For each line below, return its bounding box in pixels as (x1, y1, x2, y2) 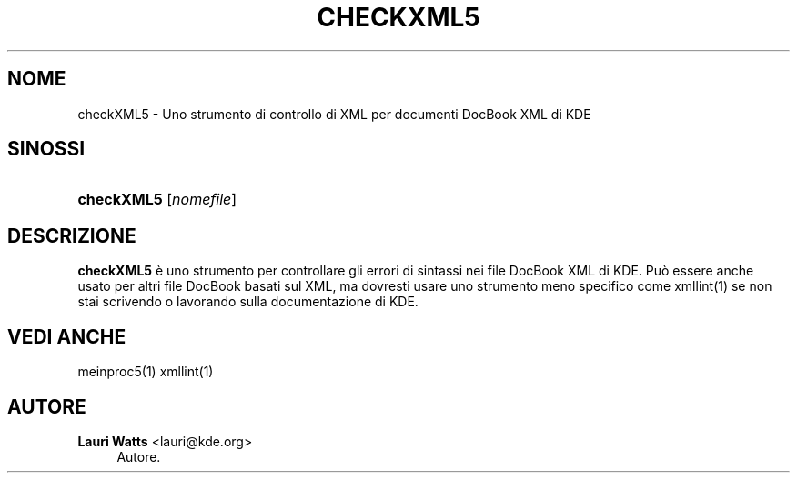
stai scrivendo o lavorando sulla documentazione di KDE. (77, 294, 419, 310)
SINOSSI (7, 137, 86, 161)
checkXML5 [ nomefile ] (77, 190, 237, 209)
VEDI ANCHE (7, 325, 126, 348)
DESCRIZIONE (7, 224, 136, 247)
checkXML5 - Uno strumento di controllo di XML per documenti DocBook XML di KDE (77, 105, 591, 122)
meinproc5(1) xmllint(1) (77, 364, 214, 380)
